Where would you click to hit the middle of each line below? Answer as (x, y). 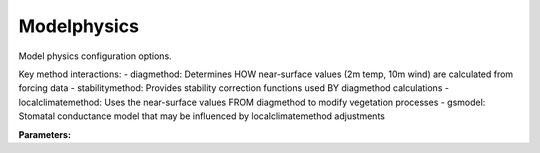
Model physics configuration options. (95, 56)
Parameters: (45, 134)
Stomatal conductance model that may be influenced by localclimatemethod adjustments (201, 116)
